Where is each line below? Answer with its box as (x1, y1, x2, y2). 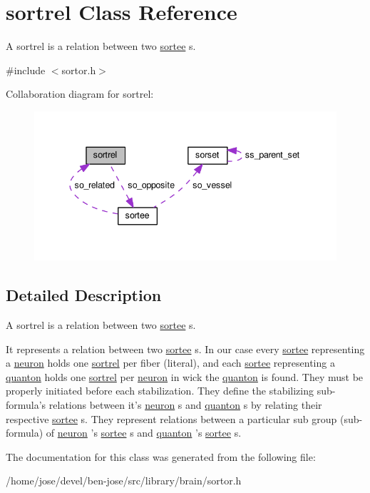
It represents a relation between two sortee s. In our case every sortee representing (6, 341, 365, 356)
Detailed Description (6, 284, 162, 306)
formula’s (6, 397, 46, 412)
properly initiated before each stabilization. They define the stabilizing (6, 383, 314, 398)
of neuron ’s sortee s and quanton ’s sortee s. (46, 425, 242, 440)
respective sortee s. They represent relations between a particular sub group (6, 411, 337, 426)
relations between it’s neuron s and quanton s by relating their (48, 397, 322, 412)
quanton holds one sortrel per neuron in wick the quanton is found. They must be (6, 369, 364, 384)
